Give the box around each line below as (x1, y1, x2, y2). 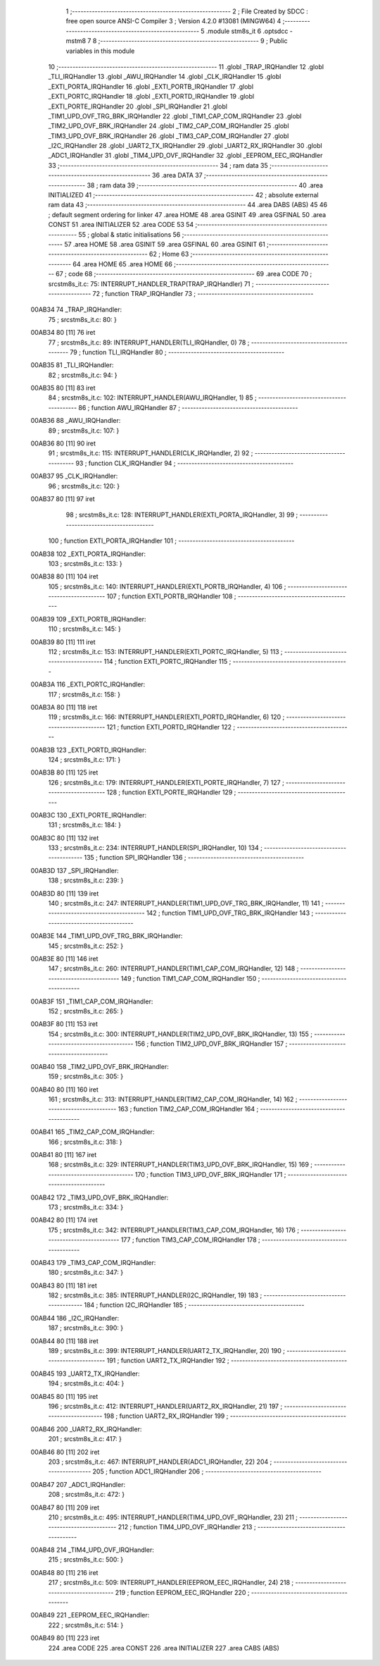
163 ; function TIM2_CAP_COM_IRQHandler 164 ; (118, 1105, 259, 1113)
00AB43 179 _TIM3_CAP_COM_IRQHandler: (30, 1258, 156, 1266)
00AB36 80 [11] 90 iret (30, 439, 96, 448)
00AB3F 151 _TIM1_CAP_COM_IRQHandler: (30, 997, 153, 1006)
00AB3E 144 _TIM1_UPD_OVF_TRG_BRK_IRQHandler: (30, 932, 183, 940)
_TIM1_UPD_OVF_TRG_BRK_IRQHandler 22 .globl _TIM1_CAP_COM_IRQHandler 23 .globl (48, 111, 302, 120)
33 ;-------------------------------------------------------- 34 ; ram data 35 (48, 161, 268, 169)
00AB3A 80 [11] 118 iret (30, 703, 98, 711)
